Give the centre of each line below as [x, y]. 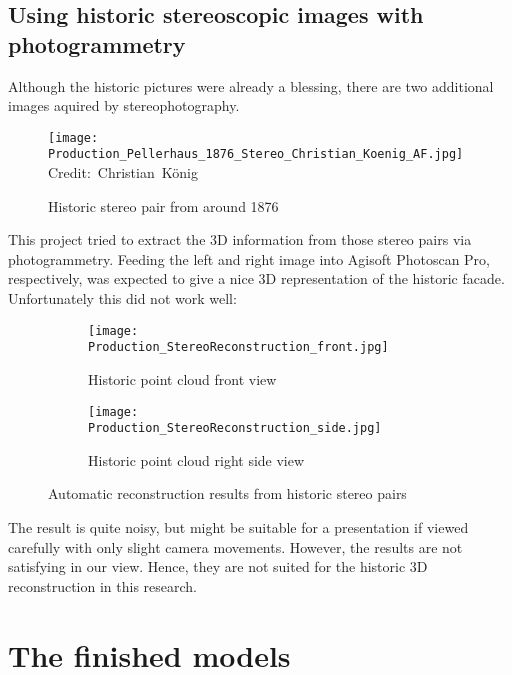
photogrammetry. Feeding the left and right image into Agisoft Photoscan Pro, [249, 258]
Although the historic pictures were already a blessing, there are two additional [251, 85]
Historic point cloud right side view [196, 459]
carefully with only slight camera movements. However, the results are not [235, 546]
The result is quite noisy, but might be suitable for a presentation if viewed [238, 527]
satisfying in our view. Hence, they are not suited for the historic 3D [218, 566]
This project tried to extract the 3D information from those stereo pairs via [240, 239]
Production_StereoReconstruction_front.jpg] [238, 347]
